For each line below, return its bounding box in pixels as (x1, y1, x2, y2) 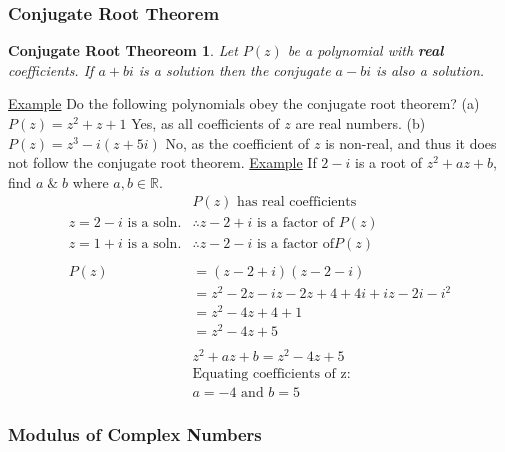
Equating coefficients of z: (192, 367, 351, 382)
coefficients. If (8, 59, 94, 80)
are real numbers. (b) (295, 113, 426, 133)
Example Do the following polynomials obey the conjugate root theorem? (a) (8, 93, 480, 114)
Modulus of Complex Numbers (8, 422, 262, 447)
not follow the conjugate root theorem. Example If (8, 152, 317, 173)
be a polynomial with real (287, 40, 444, 61)
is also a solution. (376, 59, 485, 80)
